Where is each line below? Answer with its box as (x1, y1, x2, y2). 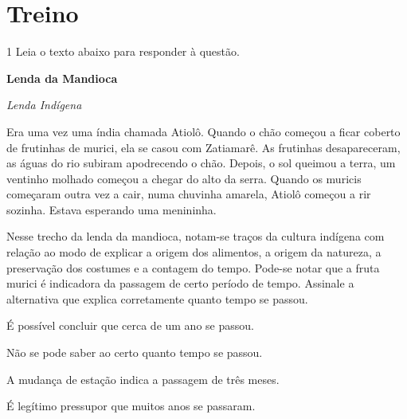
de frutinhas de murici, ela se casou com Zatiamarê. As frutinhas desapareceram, (6, 139, 401, 155)
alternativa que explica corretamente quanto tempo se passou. (6, 290, 308, 307)
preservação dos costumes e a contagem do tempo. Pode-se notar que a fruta (6, 259, 380, 276)
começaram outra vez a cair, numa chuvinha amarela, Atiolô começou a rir (6, 186, 371, 202)
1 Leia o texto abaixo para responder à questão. (6, 43, 240, 60)
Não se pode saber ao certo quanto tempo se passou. (6, 344, 263, 361)
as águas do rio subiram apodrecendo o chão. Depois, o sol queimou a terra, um (6, 155, 396, 171)
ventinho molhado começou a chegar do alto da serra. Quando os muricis (6, 170, 362, 186)
